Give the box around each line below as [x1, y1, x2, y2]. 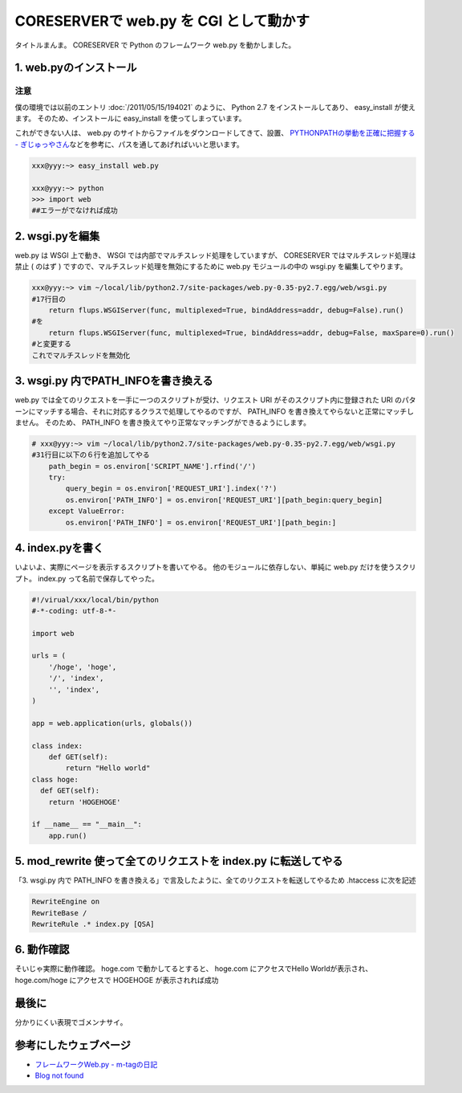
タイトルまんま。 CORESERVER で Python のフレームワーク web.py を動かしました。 [14, 40, 296, 50]
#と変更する [31, 340, 72, 349]
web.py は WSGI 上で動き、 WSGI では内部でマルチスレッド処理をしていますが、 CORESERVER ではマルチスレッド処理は [14, 250, 416, 260]
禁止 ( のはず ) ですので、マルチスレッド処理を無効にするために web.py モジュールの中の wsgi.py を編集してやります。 [14, 262, 407, 271]
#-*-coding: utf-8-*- [31, 606, 117, 615]
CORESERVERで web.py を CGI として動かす [14, 12, 310, 30]
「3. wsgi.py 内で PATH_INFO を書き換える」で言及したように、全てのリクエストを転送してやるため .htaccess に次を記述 [14, 875, 416, 885]
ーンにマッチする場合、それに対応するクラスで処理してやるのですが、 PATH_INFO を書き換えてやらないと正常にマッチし [14, 406, 415, 416]
